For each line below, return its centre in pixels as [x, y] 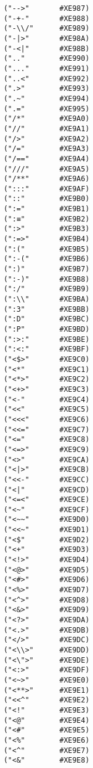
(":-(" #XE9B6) [46, 259]
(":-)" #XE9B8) [46, 279]
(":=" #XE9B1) [46, 209]
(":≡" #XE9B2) [46, 219]
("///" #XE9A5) [46, 169]
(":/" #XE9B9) [46, 289]
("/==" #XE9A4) [46, 159]
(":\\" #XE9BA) [46, 299]
